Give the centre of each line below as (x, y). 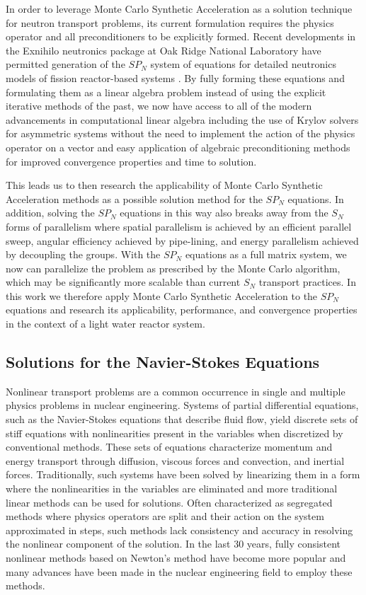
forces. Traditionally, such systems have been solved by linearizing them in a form (183, 474)
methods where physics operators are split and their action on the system (165, 516)
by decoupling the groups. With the (83, 254)
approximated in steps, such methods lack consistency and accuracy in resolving (179, 530)
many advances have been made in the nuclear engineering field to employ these (179, 571)
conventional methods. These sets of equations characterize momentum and (169, 447)
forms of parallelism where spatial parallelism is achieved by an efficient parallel (179, 226)
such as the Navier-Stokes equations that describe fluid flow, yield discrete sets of (182, 419)
